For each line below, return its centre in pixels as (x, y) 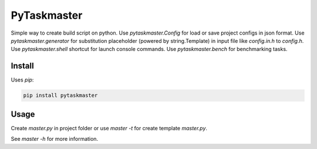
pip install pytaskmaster (60, 96)
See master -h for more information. (55, 139)
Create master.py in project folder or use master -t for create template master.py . (109, 128)
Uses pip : (22, 80)
